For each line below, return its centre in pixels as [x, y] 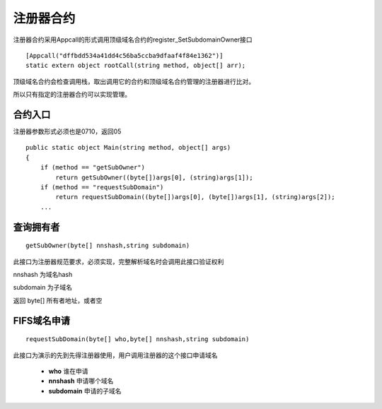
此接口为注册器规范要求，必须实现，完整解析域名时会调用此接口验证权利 [118, 261]
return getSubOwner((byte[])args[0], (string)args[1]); [155, 177]
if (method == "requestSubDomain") [102, 187]
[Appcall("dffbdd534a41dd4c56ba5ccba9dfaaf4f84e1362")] [125, 55]
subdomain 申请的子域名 [85, 391]
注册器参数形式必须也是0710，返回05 [67, 131]
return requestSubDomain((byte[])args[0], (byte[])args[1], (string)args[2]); [195, 197]
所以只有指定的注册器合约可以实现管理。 [72, 95]
